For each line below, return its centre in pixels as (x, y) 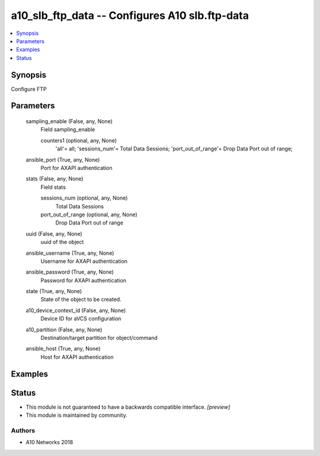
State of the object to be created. (81, 300)
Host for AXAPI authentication (77, 357)
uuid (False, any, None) (54, 233)
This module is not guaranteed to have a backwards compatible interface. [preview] (128, 407)
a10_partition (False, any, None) (64, 329)
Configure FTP (29, 89)
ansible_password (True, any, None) (70, 272)
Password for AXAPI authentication (84, 280)
